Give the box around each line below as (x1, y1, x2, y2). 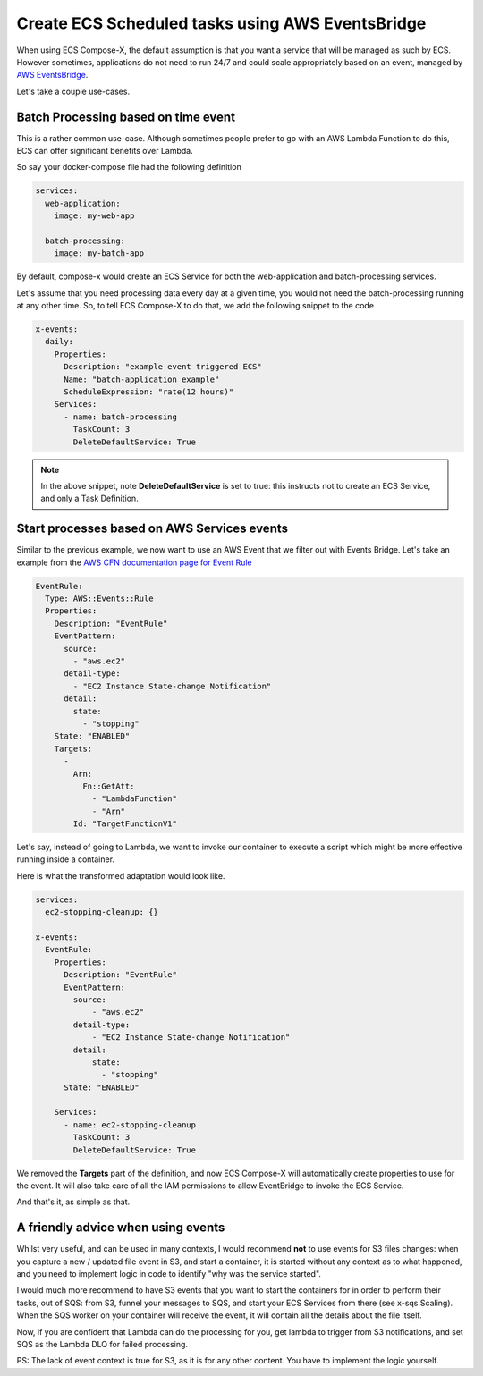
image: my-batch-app (54, 249, 145, 258)
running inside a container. (16, 854, 115, 865)
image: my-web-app (54, 211, 135, 221)
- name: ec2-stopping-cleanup (64, 1119, 197, 1130)
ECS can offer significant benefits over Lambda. (16, 146, 193, 156)
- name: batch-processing (64, 411, 178, 422)
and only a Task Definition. (40, 493, 139, 504)
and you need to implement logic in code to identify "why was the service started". (16, 1269, 322, 1279)
